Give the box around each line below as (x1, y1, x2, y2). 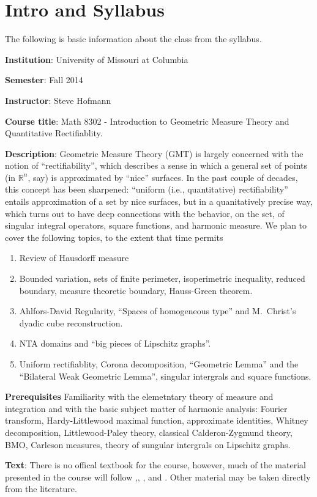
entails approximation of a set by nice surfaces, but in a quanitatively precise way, (5, 195, 313, 208)
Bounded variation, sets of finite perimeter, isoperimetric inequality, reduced (19, 272, 305, 285)
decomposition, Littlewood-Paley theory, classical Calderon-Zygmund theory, (5, 425, 293, 438)
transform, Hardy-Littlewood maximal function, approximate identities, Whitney (5, 414, 308, 427)
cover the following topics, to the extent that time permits (5, 230, 223, 243)
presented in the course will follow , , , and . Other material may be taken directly (5, 470, 311, 483)
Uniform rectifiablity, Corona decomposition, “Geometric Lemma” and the (19, 358, 299, 370)
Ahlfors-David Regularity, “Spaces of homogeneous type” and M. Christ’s (19, 304, 296, 317)
